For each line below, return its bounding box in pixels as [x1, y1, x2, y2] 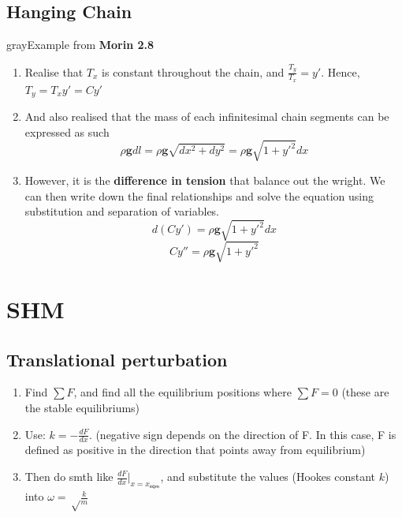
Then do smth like [24, 468, 114, 484]
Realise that [24, 63, 84, 80]
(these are [341, 384, 389, 400]
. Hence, [321, 63, 360, 80]
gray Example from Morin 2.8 [6, 36, 154, 53]
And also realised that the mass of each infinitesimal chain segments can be [24, 108, 389, 125]
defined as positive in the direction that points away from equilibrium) [24, 441, 366, 458]
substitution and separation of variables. [24, 203, 219, 220]
